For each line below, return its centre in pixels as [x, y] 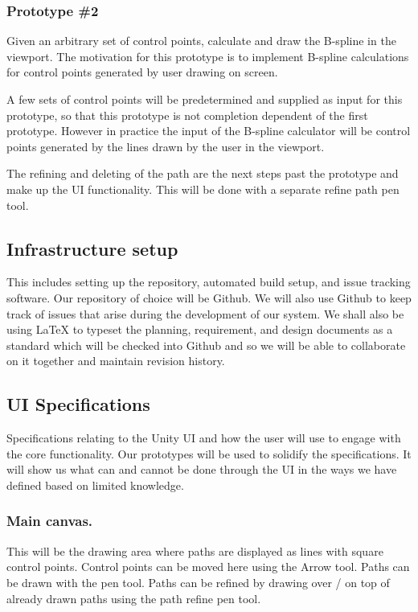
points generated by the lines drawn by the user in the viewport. [166, 146]
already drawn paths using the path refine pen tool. [134, 598]
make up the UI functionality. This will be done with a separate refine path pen [203, 189]
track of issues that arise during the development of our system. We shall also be [205, 313]
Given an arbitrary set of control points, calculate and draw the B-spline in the [201, 41]
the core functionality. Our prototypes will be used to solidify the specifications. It [209, 453]
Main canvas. [50, 521]
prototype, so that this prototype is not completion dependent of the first [187, 115]
